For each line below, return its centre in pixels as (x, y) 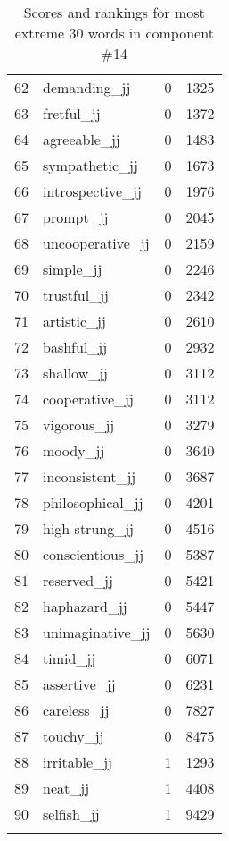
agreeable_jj (82, 139)
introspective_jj (92, 191)
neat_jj (66, 788)
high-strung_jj (88, 528)
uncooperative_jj (96, 243)
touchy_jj (74, 736)
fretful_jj (72, 113)
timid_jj (70, 658)
